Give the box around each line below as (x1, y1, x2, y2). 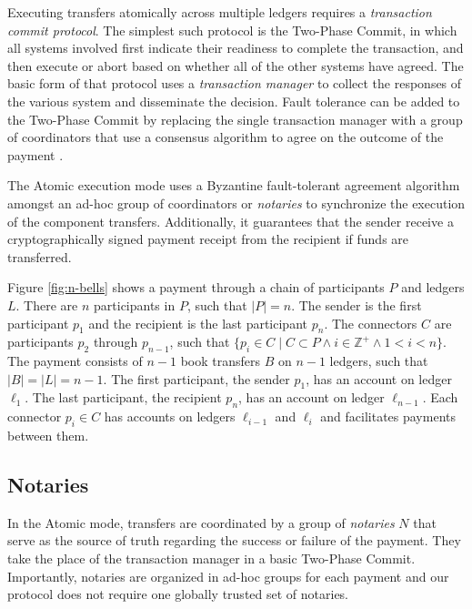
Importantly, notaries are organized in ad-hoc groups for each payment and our (7, 566, 449, 585)
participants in (94, 295, 176, 314)
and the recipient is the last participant (88, 313, 307, 332)
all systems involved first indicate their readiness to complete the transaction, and (7, 38, 464, 57)
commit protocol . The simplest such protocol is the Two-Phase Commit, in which (7, 20, 457, 39)
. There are (15, 295, 78, 314)
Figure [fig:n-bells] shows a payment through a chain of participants (7, 278, 385, 297)
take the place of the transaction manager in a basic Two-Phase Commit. (7, 549, 416, 568)
